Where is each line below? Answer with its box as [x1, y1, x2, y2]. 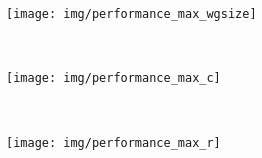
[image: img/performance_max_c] [6, 71, 221, 86]
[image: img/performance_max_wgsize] [6, 7, 257, 21]
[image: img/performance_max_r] [6, 135, 221, 150]
